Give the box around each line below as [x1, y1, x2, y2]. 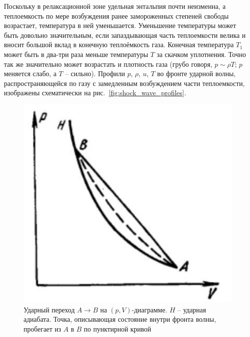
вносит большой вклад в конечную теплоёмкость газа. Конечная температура [4, 39, 234, 50]
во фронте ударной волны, [157, 68, 236, 79]
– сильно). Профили [65, 68, 125, 79]
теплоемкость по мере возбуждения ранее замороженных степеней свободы [4, 10, 229, 21]
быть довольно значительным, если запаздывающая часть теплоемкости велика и [4, 29, 246, 40]
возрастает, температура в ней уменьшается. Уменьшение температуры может [4, 20, 236, 30]
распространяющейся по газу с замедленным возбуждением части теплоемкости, [4, 78, 245, 88]
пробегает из [24, 324, 61, 334]
